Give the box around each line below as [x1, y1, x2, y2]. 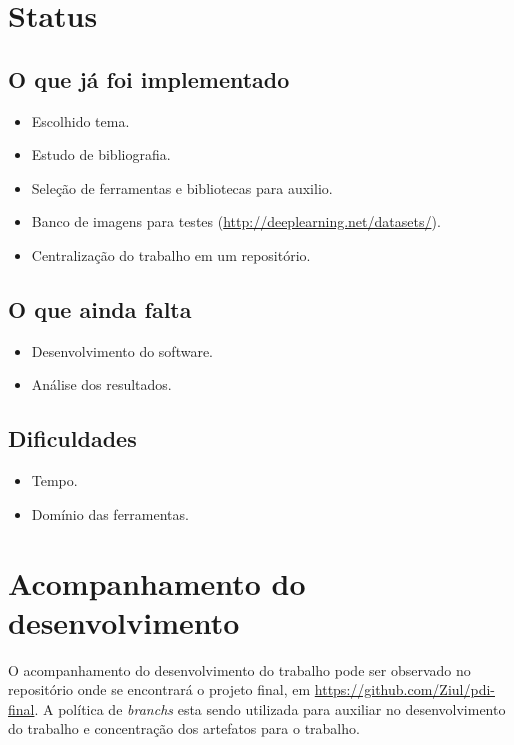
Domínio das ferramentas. [31, 503, 189, 524]
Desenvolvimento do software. [31, 340, 213, 361]
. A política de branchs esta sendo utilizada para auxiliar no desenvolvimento [34, 698, 506, 719]
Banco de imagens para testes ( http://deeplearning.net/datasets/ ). [31, 211, 441, 232]
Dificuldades [8, 423, 137, 454]
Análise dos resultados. [31, 374, 172, 395]
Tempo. [31, 470, 78, 491]
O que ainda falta [8, 293, 192, 324]
